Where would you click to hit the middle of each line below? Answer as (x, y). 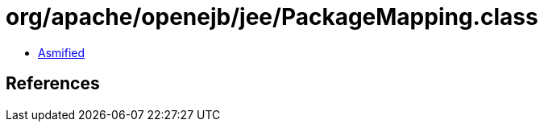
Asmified (62, 52)
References (53, 84)
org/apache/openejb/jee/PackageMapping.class (272, 17)
